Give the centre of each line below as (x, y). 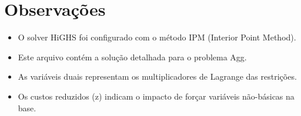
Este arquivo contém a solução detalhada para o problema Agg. (132, 57)
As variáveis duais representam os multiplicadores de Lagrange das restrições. (157, 76)
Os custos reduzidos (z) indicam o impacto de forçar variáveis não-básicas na (156, 96)
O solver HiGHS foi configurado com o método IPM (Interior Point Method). (157, 37)
